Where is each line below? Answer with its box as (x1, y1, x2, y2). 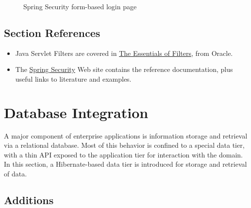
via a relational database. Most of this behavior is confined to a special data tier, (4, 140, 245, 150)
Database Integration (4, 102, 149, 122)
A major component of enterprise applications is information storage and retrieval (4, 130, 248, 140)
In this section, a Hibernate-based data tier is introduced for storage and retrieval (4, 159, 247, 169)
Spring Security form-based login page (23, 1, 137, 11)
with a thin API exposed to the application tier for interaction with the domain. (4, 149, 243, 159)
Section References (4, 25, 100, 40)
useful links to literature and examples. (15, 73, 132, 84)
